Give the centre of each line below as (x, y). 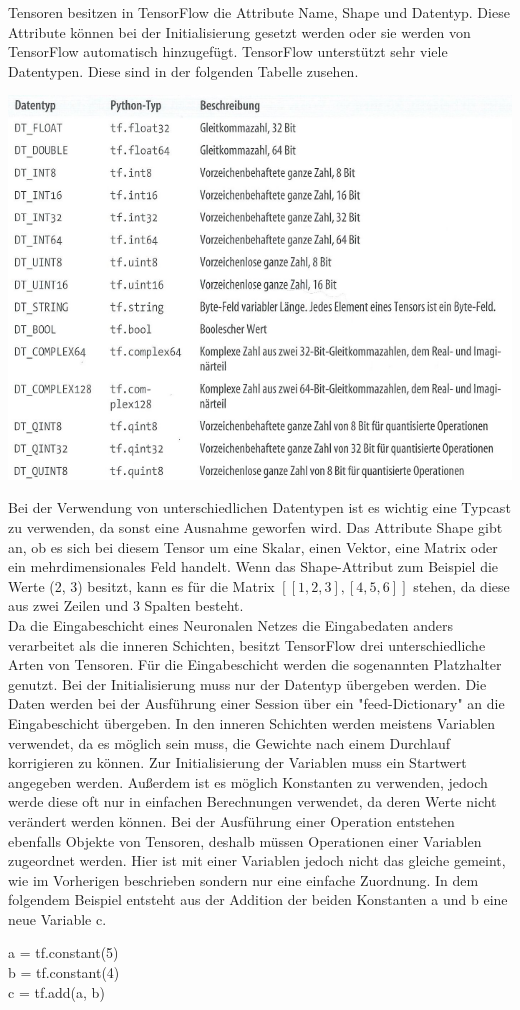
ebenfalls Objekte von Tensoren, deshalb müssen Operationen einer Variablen (245, 840)
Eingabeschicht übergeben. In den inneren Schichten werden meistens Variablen (252, 722)
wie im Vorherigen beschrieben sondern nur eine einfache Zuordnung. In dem (243, 879)
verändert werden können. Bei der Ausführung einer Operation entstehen (231, 820)
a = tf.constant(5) (63, 952)
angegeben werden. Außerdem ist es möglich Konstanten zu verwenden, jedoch (248, 781)
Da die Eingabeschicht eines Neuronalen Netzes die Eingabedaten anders (231, 624)
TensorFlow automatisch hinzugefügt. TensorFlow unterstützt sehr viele (228, 51)
